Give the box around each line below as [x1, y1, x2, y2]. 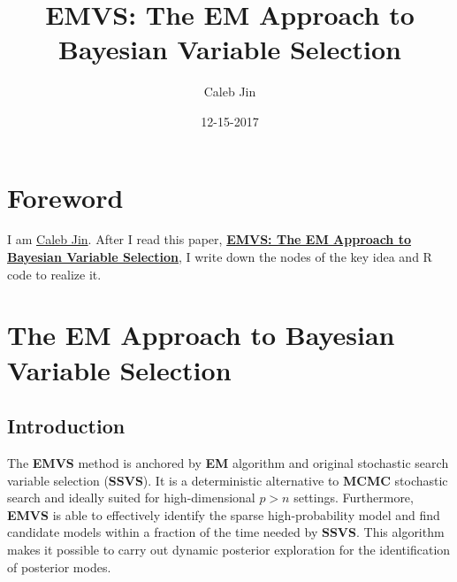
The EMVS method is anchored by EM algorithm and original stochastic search [7, 453, 449, 471]
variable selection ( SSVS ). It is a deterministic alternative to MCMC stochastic [7, 471, 448, 489]
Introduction [7, 412, 126, 440]
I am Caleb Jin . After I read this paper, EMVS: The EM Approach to [7, 230, 411, 249]
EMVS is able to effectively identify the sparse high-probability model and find [7, 505, 440, 524]
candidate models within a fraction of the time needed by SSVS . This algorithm [7, 523, 445, 541]
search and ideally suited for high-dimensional [7, 488, 255, 507]
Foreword [7, 179, 124, 215]
